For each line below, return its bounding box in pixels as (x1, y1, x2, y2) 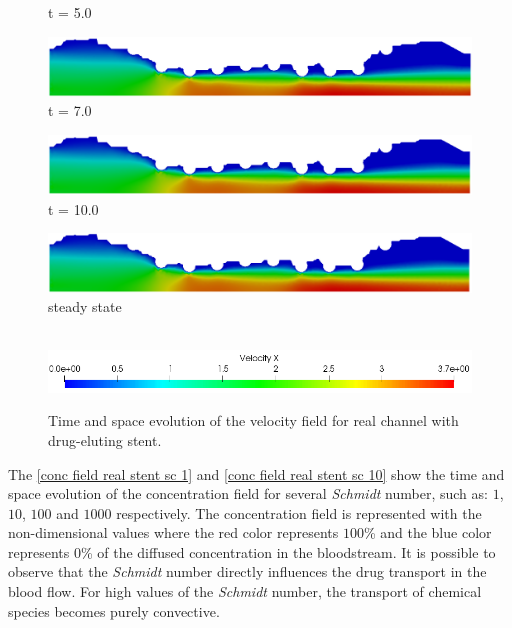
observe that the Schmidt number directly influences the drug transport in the (8, 561, 487, 582)
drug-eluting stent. (48, 429, 162, 450)
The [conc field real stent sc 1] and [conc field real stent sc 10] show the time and (8, 463, 505, 484)
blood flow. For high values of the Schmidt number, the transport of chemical (8, 581, 482, 602)
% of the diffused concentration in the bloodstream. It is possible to (80, 541, 496, 562)
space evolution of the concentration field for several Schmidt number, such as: (8, 483, 488, 504)
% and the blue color (363, 522, 492, 543)
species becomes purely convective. (8, 600, 220, 621)
